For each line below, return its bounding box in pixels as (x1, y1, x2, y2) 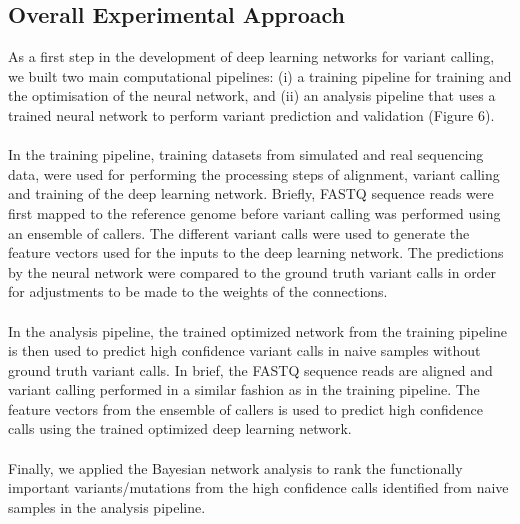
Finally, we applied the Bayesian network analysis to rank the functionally (8, 457, 463, 478)
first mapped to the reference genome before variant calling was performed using (8, 202, 501, 223)
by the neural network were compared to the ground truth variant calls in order (8, 261, 497, 282)
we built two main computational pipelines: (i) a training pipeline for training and (8, 65, 512, 86)
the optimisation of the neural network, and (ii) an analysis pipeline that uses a (8, 85, 496, 106)
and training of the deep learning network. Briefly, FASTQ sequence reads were (8, 183, 494, 204)
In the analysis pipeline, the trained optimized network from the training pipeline (8, 320, 507, 341)
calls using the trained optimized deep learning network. (8, 418, 352, 439)
